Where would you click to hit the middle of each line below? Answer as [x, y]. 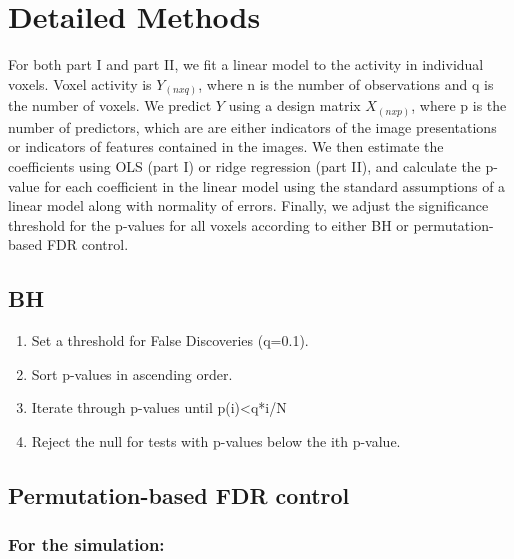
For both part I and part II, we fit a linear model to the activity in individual [246, 64]
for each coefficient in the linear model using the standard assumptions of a [275, 185]
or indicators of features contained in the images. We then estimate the [226, 146]
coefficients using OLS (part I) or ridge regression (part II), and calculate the [244, 165]
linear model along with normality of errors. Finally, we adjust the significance [248, 205]
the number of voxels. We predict [110, 105]
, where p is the [459, 105]
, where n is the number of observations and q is [346, 83]
